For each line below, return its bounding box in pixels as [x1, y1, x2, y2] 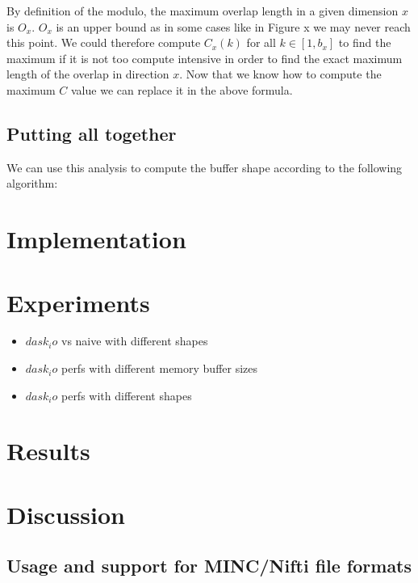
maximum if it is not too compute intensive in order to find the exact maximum [6, 49, 403, 66]
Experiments [6, 285, 150, 319]
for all [246, 34, 276, 51]
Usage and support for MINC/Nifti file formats [6, 553, 412, 578]
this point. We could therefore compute [6, 34, 201, 51]
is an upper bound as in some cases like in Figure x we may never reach [56, 18, 411, 35]
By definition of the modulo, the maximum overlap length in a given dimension [6, 2, 399, 19]
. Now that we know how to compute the [179, 65, 382, 82]
